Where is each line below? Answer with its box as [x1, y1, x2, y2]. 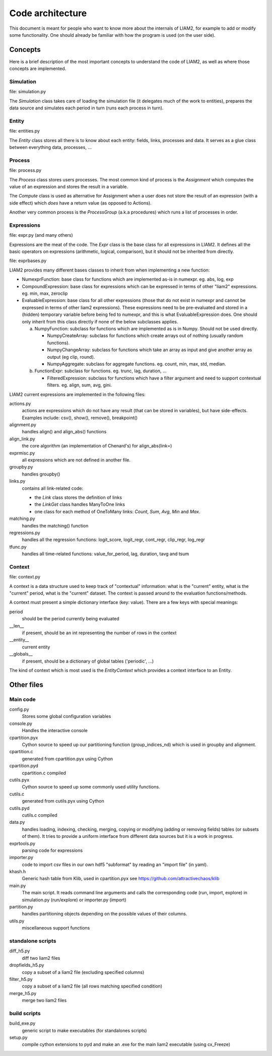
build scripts [9, 1010, 41, 1017]
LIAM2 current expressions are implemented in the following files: [9, 391, 146, 398]
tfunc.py [9, 544, 27, 550]
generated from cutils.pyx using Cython [22, 798, 104, 804]
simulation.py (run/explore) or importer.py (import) [22, 897, 127, 903]
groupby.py [9, 464, 33, 470]
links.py [9, 478, 26, 484]
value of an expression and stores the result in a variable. [9, 184, 128, 189]
